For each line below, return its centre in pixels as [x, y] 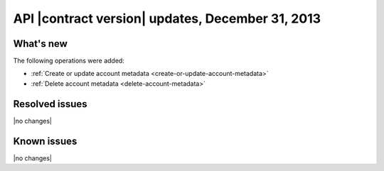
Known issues [45, 141]
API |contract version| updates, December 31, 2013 [167, 18]
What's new [40, 44]
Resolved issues [50, 104]
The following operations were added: [69, 61]
